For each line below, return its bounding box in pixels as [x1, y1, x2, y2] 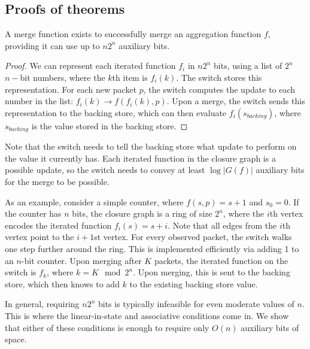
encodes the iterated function [5, 218, 112, 231]
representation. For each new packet [5, 83, 137, 95]
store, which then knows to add [5, 277, 120, 290]
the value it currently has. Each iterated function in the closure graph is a [5, 151, 276, 164]
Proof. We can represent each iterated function [5, 59, 176, 72]
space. [5, 333, 27, 345]
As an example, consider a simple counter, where [5, 195, 184, 208]
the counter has [5, 207, 62, 220]
